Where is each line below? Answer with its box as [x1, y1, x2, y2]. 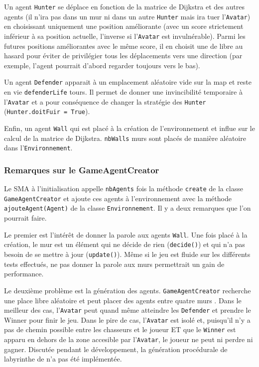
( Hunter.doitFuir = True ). [4, 106, 90, 117]
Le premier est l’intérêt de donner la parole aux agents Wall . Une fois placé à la [4, 229, 248, 240]
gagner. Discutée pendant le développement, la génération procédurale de [4, 344, 228, 354]
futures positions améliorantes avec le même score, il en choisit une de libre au [4, 40, 243, 51]
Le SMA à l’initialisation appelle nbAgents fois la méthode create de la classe [4, 183, 243, 194]
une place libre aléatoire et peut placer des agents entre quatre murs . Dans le [4, 295, 242, 305]
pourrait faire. [4, 213, 47, 223]
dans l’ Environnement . [4, 142, 73, 153]
